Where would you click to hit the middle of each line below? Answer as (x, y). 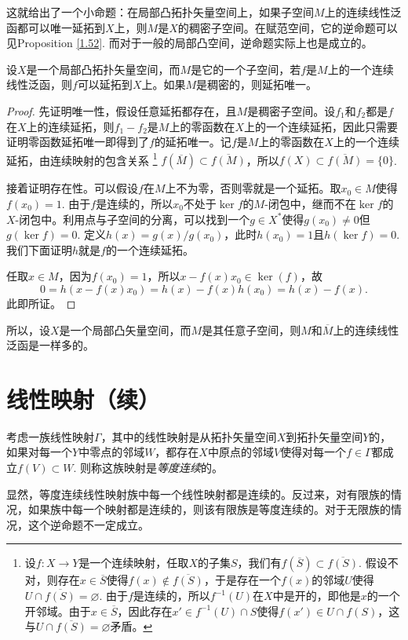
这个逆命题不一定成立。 (88, 524)
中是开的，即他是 (317, 596)
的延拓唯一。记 (193, 142)
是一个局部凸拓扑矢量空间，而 (103, 69)
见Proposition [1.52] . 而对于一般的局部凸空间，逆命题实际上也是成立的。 (189, 43)
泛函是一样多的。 (50, 345)
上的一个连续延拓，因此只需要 (321, 126)
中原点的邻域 (240, 452)
